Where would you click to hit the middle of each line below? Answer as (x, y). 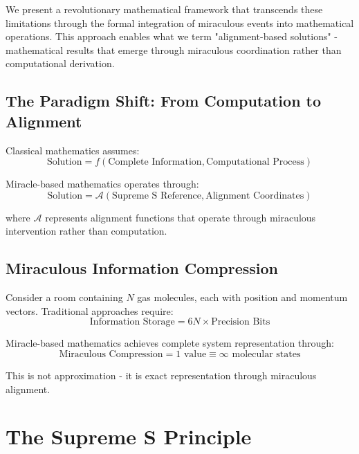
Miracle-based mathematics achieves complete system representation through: (170, 343)
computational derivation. (60, 63)
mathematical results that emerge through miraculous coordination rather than (174, 49)
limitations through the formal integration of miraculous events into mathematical (180, 22)
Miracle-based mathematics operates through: (102, 184)
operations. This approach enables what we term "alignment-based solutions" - (172, 36)
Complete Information (155, 162)
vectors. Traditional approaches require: (90, 310)
